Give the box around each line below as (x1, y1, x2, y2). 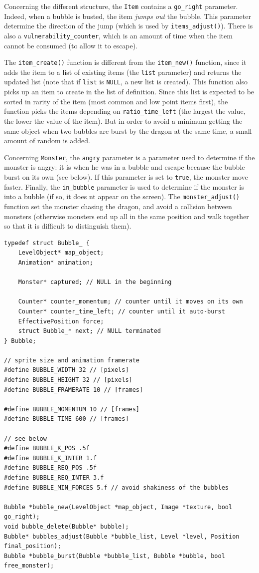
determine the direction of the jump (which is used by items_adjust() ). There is (4, 20, 253, 31)
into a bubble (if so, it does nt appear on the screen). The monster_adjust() (4, 191, 240, 202)
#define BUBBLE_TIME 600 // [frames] (4, 415, 129, 423)
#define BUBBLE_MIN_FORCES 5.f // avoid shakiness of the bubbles (4, 484, 229, 491)
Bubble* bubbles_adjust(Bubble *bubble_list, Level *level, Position (4, 533, 240, 540)
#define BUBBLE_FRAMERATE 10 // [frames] (4, 386, 143, 393)
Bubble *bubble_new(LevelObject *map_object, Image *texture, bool (4, 503, 233, 511)
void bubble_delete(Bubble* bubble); (4, 523, 129, 530)
